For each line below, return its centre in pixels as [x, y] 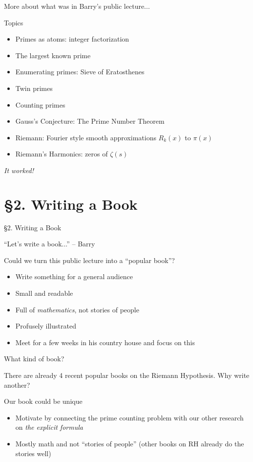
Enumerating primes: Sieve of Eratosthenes [80, 72]
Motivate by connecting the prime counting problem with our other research [129, 417]
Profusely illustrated [46, 326]
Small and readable [44, 293]
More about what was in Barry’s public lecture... [77, 6]
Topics [14, 22]
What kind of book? [34, 359]
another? [17, 385]
